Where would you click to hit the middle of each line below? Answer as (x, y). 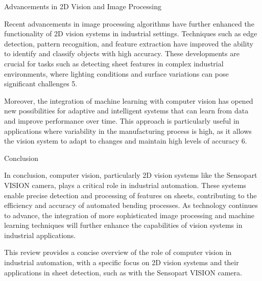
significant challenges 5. (41, 84)
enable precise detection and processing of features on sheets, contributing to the (130, 195)
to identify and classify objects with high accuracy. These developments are (122, 53)
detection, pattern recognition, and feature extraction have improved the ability (129, 43)
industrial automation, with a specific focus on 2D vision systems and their (122, 262)
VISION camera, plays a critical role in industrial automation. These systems (125, 185)
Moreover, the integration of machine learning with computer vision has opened (129, 100)
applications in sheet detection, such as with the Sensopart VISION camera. (123, 272)
